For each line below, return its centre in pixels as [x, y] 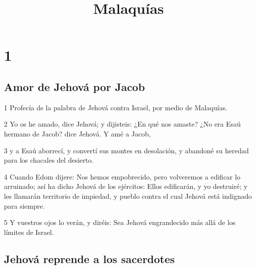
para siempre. [24, 205]
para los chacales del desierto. [49, 160]
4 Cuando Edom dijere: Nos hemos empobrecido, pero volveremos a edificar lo [122, 176]
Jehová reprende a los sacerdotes [89, 258]
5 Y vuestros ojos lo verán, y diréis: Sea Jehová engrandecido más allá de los [120, 222]
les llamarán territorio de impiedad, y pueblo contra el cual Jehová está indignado [128, 196]
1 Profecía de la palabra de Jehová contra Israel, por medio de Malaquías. [116, 107]
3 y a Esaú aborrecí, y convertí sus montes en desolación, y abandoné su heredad [127, 150]
